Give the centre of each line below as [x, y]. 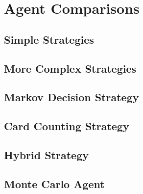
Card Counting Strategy [67, 126]
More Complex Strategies [70, 68]
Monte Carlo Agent [54, 183]
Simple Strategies [49, 39]
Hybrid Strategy [46, 154]
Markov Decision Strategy [71, 97]
